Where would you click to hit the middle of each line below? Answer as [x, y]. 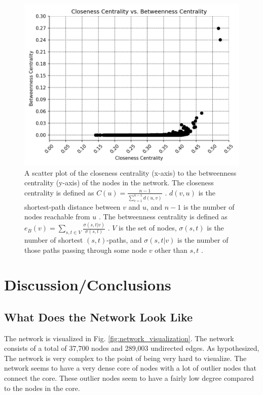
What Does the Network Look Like [99, 317]
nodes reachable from [57, 217]
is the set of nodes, [148, 228]
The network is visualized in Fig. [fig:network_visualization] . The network [119, 338]
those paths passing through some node [86, 250]
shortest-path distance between [72, 206]
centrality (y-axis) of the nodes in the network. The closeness [119, 183]
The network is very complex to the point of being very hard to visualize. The [125, 358]
